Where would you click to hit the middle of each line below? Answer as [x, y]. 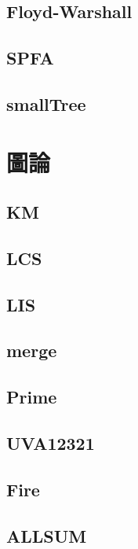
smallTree [46, 103]
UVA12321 [51, 443]
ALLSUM [47, 535]
